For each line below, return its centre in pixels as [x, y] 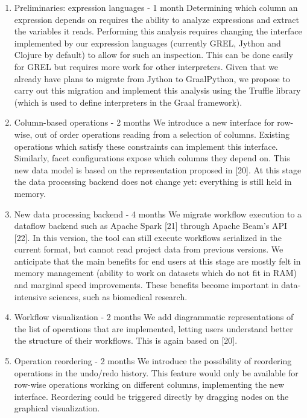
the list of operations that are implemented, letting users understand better [153, 328]
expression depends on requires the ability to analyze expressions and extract [157, 19]
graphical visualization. [57, 408]
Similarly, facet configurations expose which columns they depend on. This [152, 158]
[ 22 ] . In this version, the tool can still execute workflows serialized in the [148, 237]
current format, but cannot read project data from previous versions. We [149, 249]
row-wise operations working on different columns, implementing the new [149, 384]
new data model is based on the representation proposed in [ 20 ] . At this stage [158, 169]
